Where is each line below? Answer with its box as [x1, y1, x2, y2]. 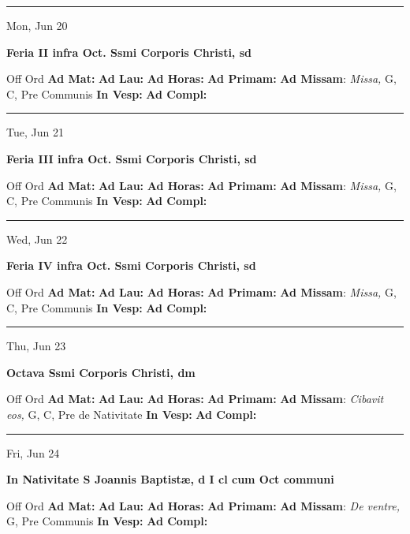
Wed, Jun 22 [6, 230, 68, 247]
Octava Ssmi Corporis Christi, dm [6, 364, 196, 380]
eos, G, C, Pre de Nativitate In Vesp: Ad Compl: [6, 405, 257, 422]
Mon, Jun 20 [6, 17, 68, 33]
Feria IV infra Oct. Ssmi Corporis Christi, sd [6, 257, 256, 274]
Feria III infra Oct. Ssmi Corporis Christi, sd [6, 150, 257, 166]
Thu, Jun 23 [6, 338, 66, 354]
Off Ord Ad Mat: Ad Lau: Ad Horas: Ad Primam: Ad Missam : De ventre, [6, 497, 400, 513]
